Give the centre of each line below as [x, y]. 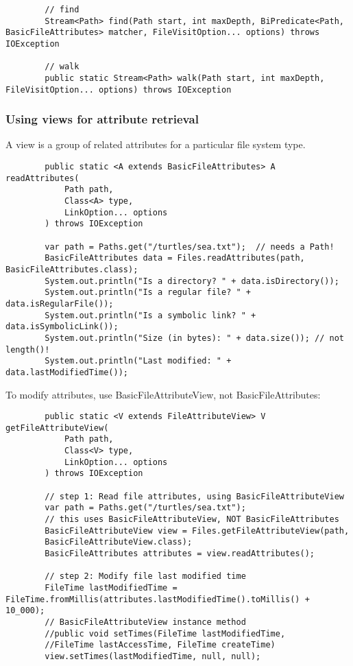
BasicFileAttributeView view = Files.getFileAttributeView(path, [197, 531]
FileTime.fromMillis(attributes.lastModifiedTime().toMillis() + [158, 599]
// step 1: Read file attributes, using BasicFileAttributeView [194, 496]
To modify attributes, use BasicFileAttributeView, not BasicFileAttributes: [163, 394]
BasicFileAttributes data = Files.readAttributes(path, [175, 258]
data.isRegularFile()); [60, 304]
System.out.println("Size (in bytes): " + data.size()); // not [194, 338]
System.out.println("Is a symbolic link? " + [150, 315]
